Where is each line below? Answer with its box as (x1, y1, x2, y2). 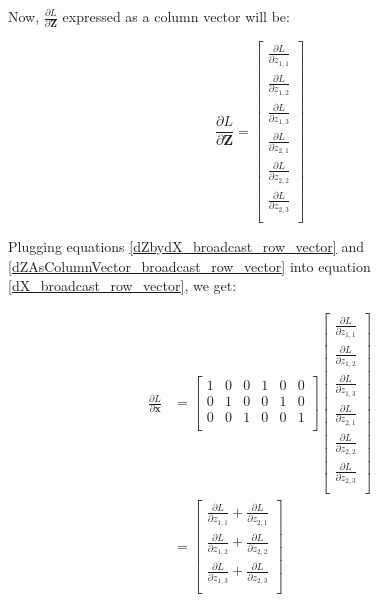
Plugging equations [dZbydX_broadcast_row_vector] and (8, 235, 364, 256)
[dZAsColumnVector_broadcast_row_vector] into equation (8, 255, 371, 276)
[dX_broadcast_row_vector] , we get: (8, 275, 237, 296)
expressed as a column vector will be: (62, 6, 290, 26)
